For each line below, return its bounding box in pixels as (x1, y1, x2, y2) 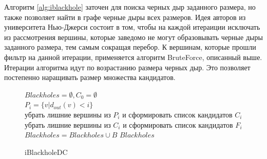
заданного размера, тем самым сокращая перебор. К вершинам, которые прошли (4, 42, 256, 52)
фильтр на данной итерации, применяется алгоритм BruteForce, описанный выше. (4, 51, 262, 62)
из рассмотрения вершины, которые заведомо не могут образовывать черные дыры (4, 31, 263, 42)
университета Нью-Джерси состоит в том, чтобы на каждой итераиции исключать (4, 22, 260, 32)
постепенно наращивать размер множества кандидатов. (4, 72, 176, 83)
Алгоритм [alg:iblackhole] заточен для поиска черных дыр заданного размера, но (4, 2, 256, 12)
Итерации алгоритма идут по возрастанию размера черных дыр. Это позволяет (4, 62, 251, 72)
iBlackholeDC (25, 146, 68, 157)
